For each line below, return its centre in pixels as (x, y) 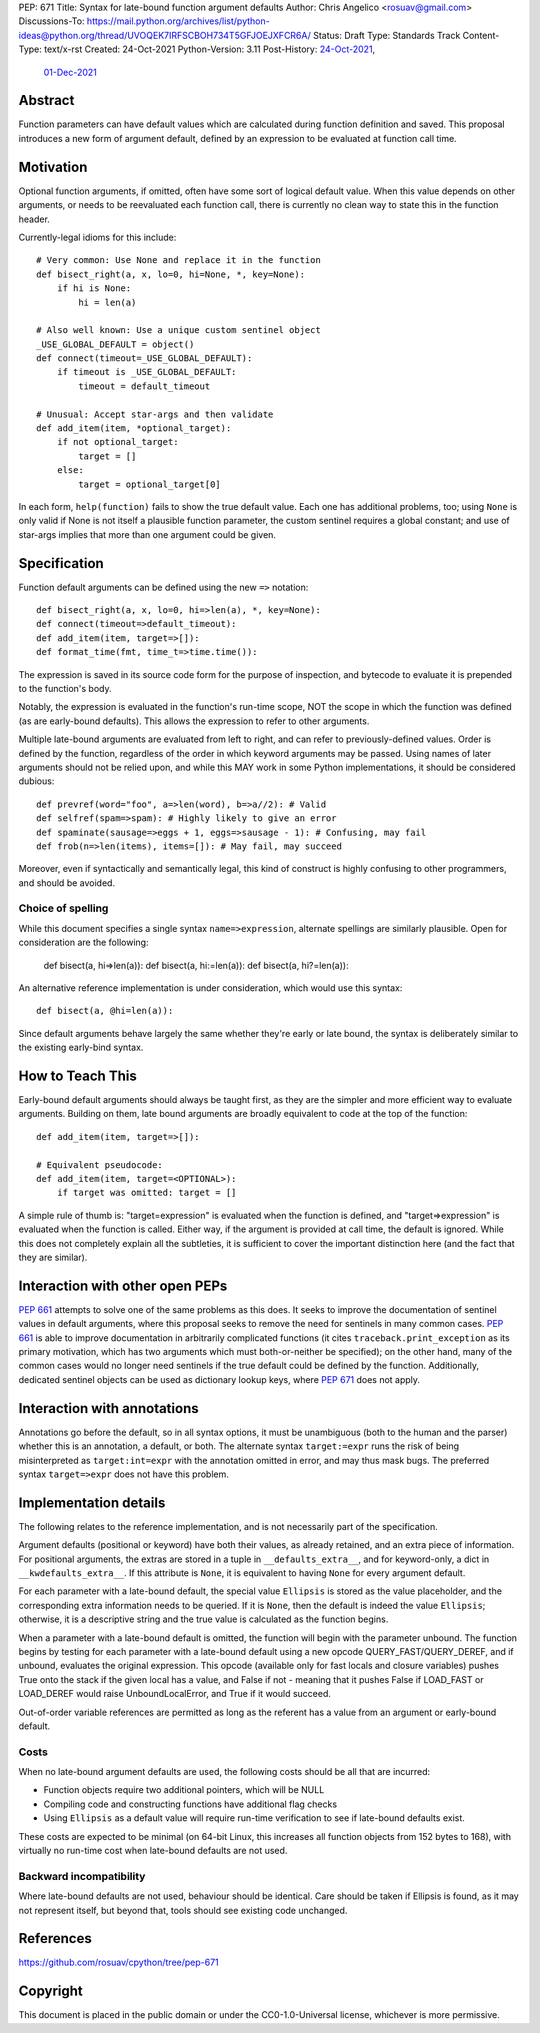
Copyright (51, 1991)
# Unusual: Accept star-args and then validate (155, 414)
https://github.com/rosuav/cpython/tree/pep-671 (118, 1962)
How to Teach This (77, 1075)
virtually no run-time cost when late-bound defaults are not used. (153, 1850)
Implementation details (92, 1502)
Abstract (46, 100)
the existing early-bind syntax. (81, 1047)
